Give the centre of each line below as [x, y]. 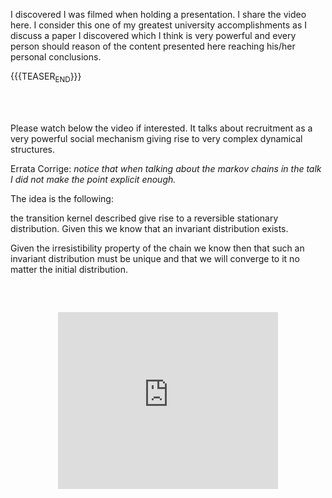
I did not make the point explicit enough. [93, 179]
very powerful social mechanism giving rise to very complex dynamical [156, 138]
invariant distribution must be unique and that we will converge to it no [155, 258]
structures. [32, 149]
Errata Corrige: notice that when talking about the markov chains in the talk [166, 168]
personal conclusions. [56, 57]
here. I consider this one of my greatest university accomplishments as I [159, 25]
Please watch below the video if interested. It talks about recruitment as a [161, 128]
